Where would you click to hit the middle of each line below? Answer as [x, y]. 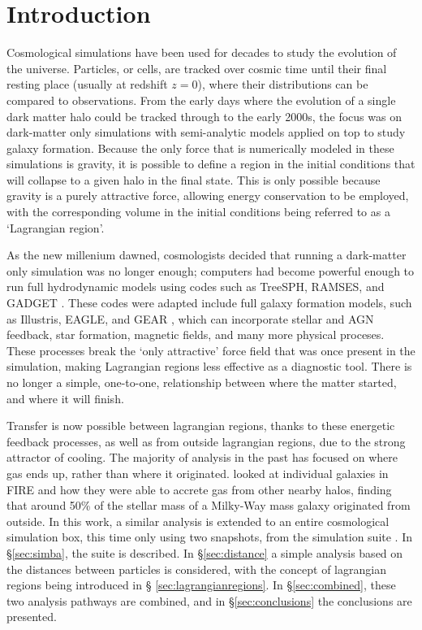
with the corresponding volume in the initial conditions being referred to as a [198, 212]
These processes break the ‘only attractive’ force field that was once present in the [211, 350]
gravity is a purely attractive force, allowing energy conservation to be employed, [208, 196]
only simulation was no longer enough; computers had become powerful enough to [211, 270]
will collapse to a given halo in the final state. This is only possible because [194, 179]
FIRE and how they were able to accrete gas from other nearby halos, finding [199, 489]
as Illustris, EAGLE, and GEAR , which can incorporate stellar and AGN [190, 318]
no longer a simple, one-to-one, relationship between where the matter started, [202, 382]
